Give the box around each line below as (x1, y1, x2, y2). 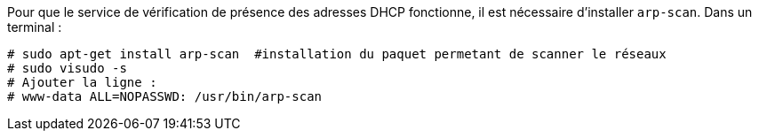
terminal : (7, 19, 62, 34)
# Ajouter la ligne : (7, 75, 157, 89)
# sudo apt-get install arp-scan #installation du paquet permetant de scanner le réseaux (7, 47, 667, 61)
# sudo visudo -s (7, 61, 127, 75)
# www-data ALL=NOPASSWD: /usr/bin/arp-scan (7, 89, 323, 103)
